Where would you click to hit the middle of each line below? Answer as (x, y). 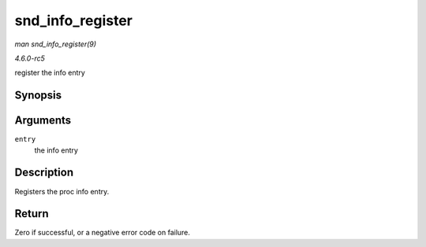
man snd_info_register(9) (56, 44)
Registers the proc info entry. (62, 191)
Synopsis (38, 96)
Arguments (43, 121)
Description (44, 173)
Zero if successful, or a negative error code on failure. (103, 233)
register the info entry (50, 73)
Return (32, 214)
